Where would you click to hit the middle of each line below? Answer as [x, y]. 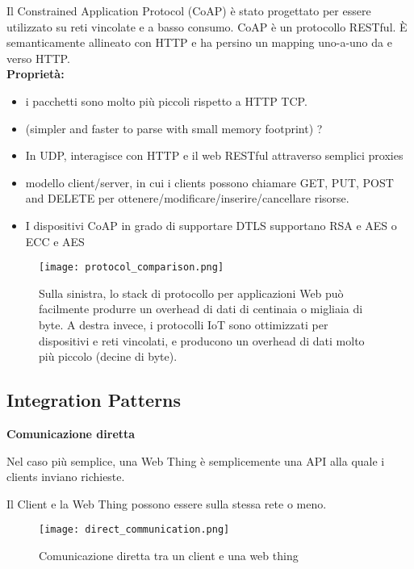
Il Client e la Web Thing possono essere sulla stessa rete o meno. [167, 503]
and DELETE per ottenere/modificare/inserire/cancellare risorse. [187, 198]
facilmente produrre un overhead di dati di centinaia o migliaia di [201, 309]
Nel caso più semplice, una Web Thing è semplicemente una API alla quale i [196, 460]
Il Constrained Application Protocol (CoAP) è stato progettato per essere [189, 10]
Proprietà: [36, 74]
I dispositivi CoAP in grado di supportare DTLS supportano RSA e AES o [211, 225]
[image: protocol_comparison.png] [132, 268]
